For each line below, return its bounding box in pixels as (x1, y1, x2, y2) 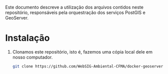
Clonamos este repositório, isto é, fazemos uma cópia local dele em (12, 48, 153, 54)
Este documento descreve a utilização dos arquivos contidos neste (5, 4, 144, 10)
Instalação (5, 32, 50, 44)
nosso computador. (12, 54, 53, 60)
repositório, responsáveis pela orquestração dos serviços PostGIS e (5, 9, 145, 15)
